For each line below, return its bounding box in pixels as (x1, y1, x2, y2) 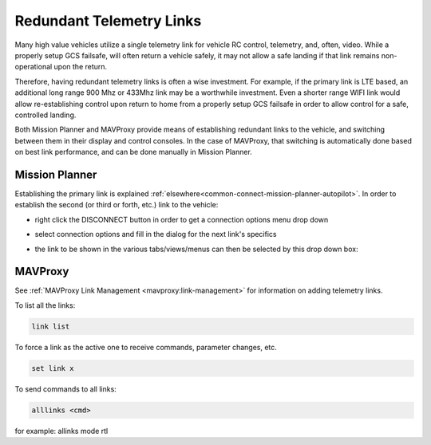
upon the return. (53, 62, 108, 72)
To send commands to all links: (14, 384, 117, 394)
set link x (31, 364, 74, 372)
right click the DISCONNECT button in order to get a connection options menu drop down (34, 215, 329, 224)
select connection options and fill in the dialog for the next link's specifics (34, 230, 277, 239)
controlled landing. (14, 110, 77, 120)
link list (31, 321, 70, 331)
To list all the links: (14, 300, 76, 310)
